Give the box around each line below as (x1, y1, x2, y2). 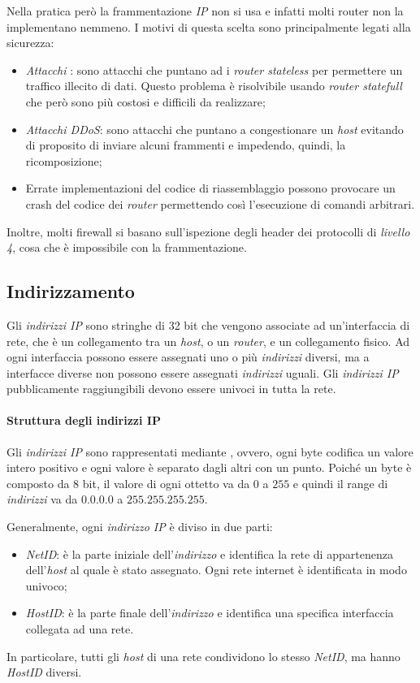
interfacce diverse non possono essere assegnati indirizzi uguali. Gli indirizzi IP (6, 364, 399, 381)
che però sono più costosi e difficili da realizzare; (25, 93, 266, 110)
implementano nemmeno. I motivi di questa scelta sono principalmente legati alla (6, 18, 411, 35)
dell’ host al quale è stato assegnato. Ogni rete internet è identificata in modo (25, 561, 407, 578)
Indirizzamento (6, 279, 135, 304)
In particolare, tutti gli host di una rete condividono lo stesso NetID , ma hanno (6, 647, 401, 664)
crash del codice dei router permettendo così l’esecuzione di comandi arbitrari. (25, 195, 415, 212)
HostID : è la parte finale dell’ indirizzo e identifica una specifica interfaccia (25, 604, 394, 621)
